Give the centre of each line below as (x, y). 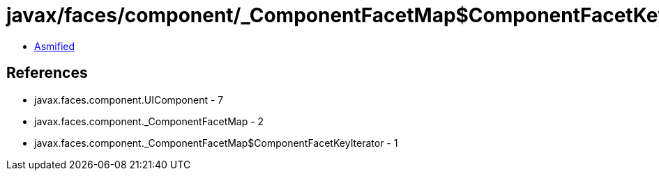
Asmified (55, 46)
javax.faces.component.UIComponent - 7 (129, 99)
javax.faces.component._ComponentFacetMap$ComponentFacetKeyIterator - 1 (216, 143)
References (47, 73)
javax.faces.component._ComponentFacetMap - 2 (149, 121)
